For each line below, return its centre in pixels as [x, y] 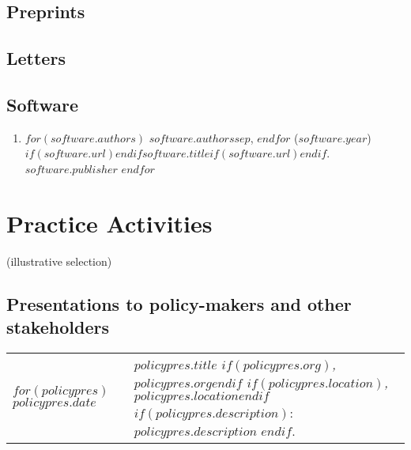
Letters [36, 58]
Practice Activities [109, 223]
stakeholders [58, 327]
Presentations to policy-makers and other [179, 303]
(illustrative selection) [59, 261]
